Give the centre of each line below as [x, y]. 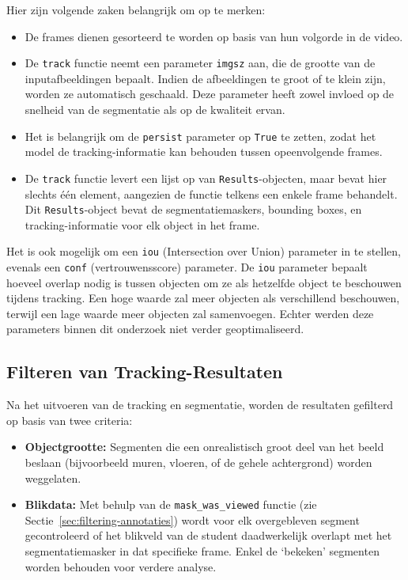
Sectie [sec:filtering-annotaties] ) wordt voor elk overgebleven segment [192, 519]
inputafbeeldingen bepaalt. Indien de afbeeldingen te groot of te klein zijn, [205, 78]
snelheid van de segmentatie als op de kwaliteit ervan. [155, 110]
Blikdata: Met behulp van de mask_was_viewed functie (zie [171, 504]
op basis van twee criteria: [70, 420]
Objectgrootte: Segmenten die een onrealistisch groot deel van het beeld [204, 447]
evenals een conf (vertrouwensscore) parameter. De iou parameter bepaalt [187, 267]
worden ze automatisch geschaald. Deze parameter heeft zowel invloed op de [210, 94]
